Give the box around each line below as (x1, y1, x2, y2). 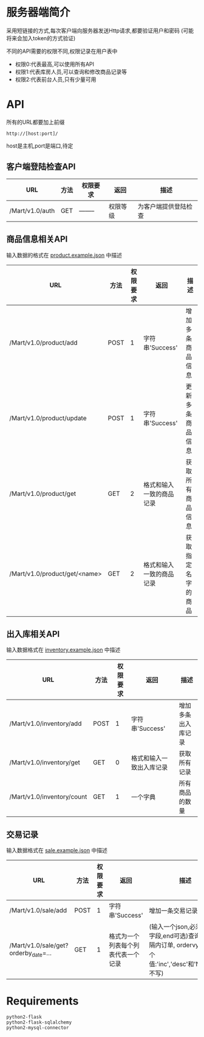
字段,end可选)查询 (149, 931, 201, 940)
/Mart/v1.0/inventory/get (9, 758, 81, 767)
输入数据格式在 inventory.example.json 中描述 (6, 646, 121, 653)
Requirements (6, 994, 79, 1008)
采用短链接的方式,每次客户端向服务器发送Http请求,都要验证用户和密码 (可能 (6, 27, 194, 34)
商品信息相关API (6, 234, 68, 245)
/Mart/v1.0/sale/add (9, 906, 67, 915)
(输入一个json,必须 (149, 922, 202, 931)
